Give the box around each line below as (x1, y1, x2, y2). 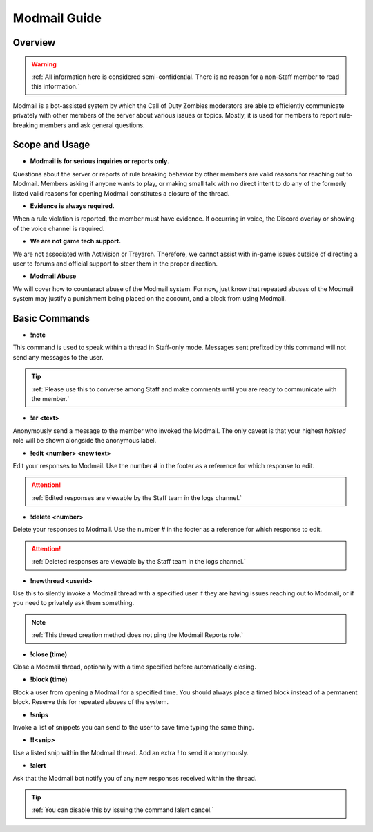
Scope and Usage (12, 139, 90, 151)
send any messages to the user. (12, 353, 104, 361)
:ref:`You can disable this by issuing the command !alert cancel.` (31, 806, 214, 814)
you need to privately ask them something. (12, 599, 135, 607)
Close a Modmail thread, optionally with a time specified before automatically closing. (12, 663, 257, 671)
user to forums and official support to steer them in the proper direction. (12, 259, 218, 268)
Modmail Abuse (30, 272, 77, 280)
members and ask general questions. (39, 121, 145, 129)
